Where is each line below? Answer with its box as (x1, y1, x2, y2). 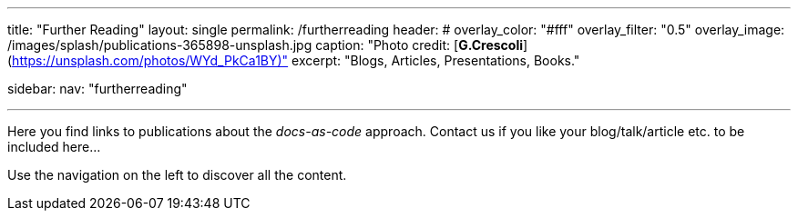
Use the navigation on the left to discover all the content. (7, 167, 347, 183)
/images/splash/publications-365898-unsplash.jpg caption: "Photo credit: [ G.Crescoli (7, 37, 523, 53)
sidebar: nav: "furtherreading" (7, 81, 188, 96)
